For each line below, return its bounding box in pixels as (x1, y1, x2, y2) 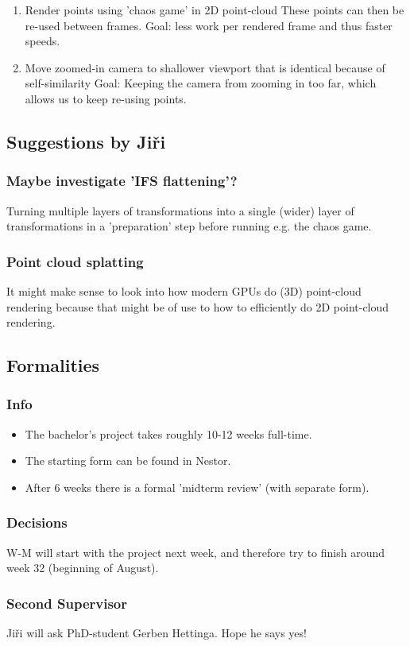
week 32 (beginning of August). (6, 559, 159, 576)
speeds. (25, 33, 60, 49)
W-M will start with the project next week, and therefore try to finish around (6, 543, 385, 560)
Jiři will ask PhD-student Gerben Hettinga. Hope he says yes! (6, 625, 307, 641)
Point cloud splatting (6, 251, 144, 271)
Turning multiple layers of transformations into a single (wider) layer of (6, 202, 354, 219)
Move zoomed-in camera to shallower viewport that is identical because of (25, 59, 385, 75)
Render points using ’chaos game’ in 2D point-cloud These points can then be (25, 2, 404, 17)
